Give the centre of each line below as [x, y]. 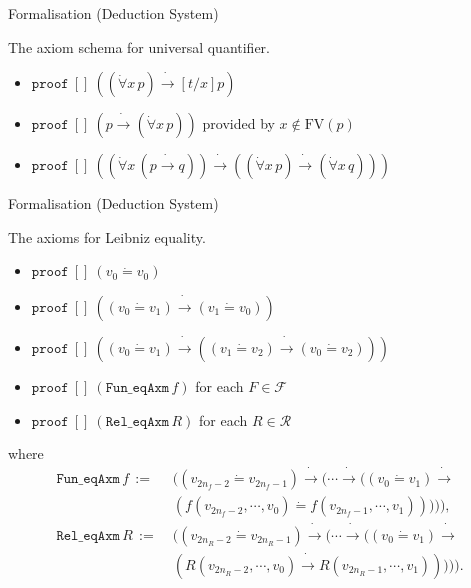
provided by [238, 123]
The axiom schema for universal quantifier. [139, 46]
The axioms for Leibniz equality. [107, 236]
